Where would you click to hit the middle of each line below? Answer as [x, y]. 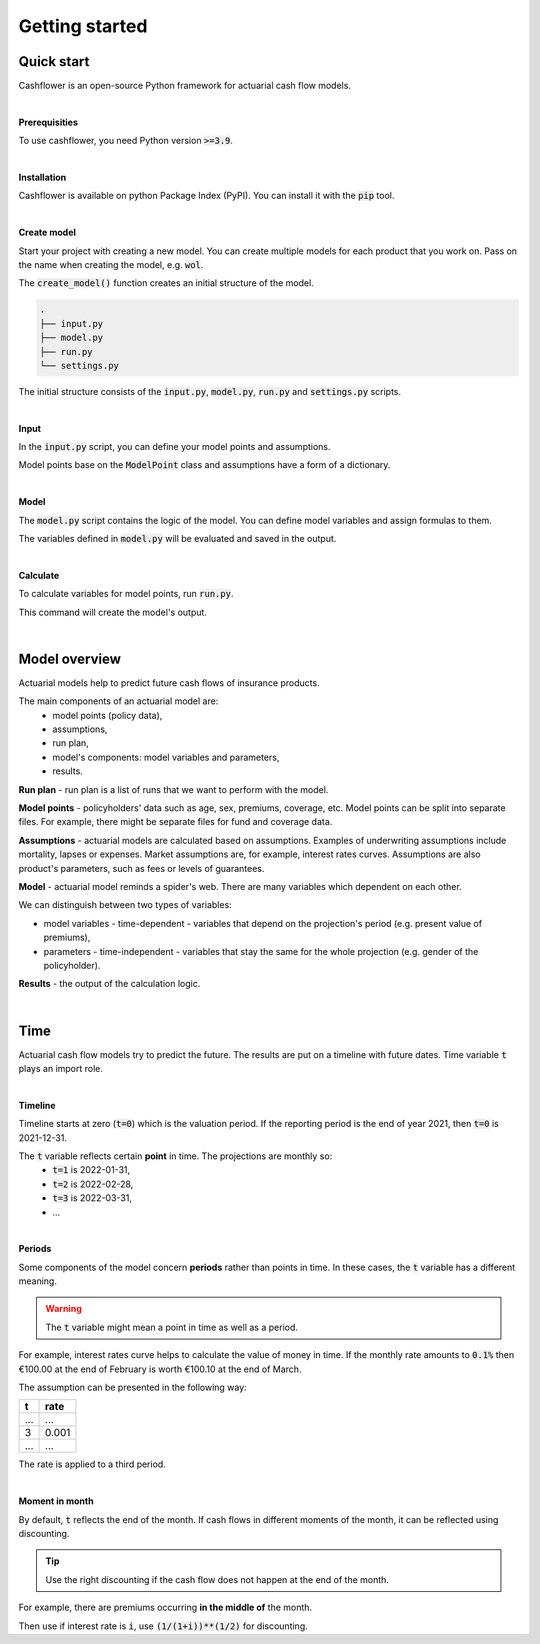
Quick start [54, 61]
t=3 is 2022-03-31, [92, 1198]
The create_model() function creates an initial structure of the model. [166, 283]
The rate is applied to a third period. [92, 1464]
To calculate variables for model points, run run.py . [126, 594]
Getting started [83, 26]
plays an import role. [61, 1068]
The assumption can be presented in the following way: [132, 1387]
